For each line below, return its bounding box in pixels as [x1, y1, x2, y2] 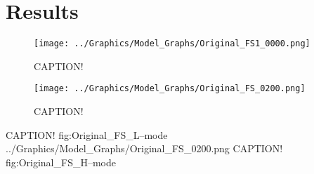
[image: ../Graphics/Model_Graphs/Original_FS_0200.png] [34, 83, 306, 94]
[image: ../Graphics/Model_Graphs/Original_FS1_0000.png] [34, 39, 310, 49]
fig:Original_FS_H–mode [6, 154, 116, 169]
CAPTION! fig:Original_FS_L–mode [6, 127, 168, 142]
